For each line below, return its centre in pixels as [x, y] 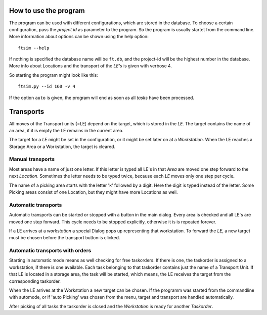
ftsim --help [34, 48]
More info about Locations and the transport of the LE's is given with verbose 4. [90, 66]
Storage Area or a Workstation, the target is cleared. [62, 147]
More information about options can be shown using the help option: [79, 37]
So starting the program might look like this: [54, 75]
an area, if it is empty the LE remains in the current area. [66, 130]
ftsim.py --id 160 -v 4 [47, 86]
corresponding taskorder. [35, 281]
